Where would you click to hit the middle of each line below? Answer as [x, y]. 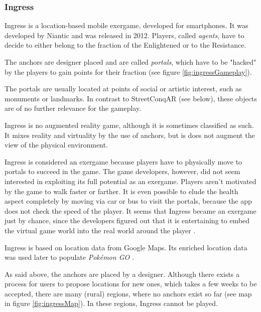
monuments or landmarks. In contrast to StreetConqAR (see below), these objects [131, 98]
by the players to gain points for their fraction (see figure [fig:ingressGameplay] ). [128, 71]
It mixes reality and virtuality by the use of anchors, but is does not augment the [130, 135]
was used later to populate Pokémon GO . [69, 257]
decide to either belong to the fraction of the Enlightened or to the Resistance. [125, 45]
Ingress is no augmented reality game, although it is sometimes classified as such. [129, 125]
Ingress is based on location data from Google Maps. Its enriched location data [126, 247]
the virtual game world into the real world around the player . [100, 230]
